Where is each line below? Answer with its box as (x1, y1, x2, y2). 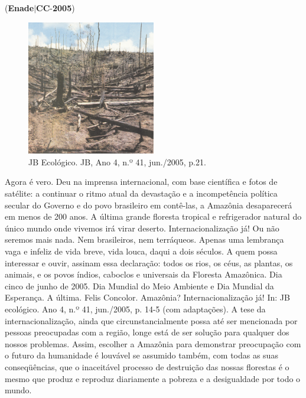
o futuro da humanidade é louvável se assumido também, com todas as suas (5, 349, 278, 361)
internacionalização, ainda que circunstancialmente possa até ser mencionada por (5, 314, 298, 327)
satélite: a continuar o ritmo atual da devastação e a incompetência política (5, 187, 278, 200)
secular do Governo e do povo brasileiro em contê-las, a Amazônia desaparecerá (5, 198, 292, 211)
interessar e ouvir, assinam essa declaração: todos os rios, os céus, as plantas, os (5, 256, 293, 269)
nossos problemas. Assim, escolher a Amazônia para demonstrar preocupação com (5, 337, 301, 350)
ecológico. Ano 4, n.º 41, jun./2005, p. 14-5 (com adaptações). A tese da (5, 302, 266, 315)
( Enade (5, 2, 34, 14)
